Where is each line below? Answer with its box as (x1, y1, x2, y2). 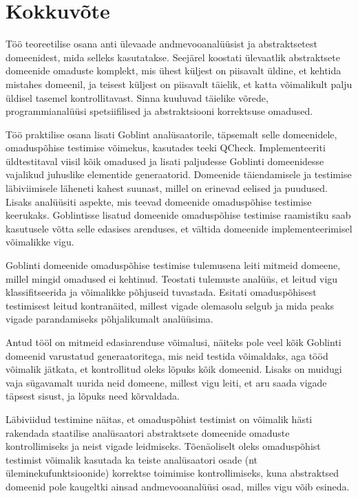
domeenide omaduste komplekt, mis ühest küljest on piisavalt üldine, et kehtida (6, 63, 341, 78)
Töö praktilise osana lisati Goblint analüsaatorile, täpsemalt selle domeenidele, (6, 127, 337, 141)
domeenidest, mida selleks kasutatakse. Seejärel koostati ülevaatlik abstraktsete (6, 50, 340, 64)
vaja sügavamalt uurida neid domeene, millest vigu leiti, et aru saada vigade (6, 375, 327, 389)
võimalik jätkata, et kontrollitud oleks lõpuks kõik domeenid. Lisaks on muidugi (6, 362, 342, 376)
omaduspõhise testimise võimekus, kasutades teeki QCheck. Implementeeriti (6, 140, 326, 155)
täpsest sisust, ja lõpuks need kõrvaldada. (6, 389, 180, 403)
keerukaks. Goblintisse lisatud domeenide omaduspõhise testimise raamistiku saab (6, 208, 351, 222)
